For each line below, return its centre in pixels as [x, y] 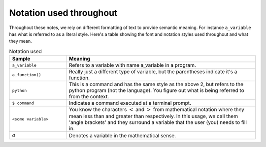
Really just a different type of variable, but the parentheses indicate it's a [153, 72]
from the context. [89, 97]
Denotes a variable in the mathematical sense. [123, 135]
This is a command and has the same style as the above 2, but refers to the [156, 85]
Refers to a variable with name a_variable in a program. [133, 65]
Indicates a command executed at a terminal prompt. [130, 103]
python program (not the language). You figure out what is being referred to [157, 90]
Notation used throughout [63, 13]
